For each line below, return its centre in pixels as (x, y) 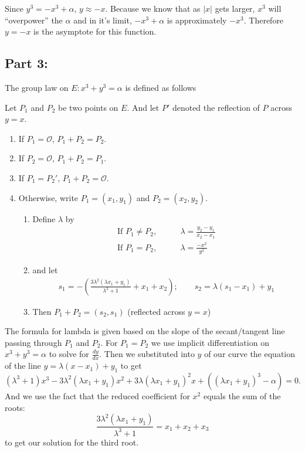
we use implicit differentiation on (210, 342)
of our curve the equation (250, 354)
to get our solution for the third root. (72, 442)
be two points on (88, 107)
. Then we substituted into (147, 354)
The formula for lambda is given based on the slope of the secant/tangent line (145, 331)
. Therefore (264, 20)
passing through (33, 342)
